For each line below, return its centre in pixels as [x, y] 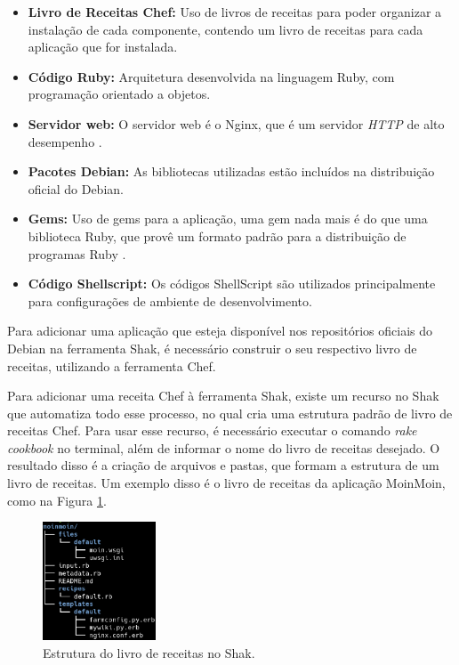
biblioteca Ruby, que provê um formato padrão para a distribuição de [217, 235]
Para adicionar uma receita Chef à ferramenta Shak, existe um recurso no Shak [223, 396]
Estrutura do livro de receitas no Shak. [149, 652]
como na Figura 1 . [57, 500]
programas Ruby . [77, 253]
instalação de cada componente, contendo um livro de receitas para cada [225, 29]
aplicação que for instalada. [103, 47]
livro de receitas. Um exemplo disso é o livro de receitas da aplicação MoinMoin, [226, 483]
